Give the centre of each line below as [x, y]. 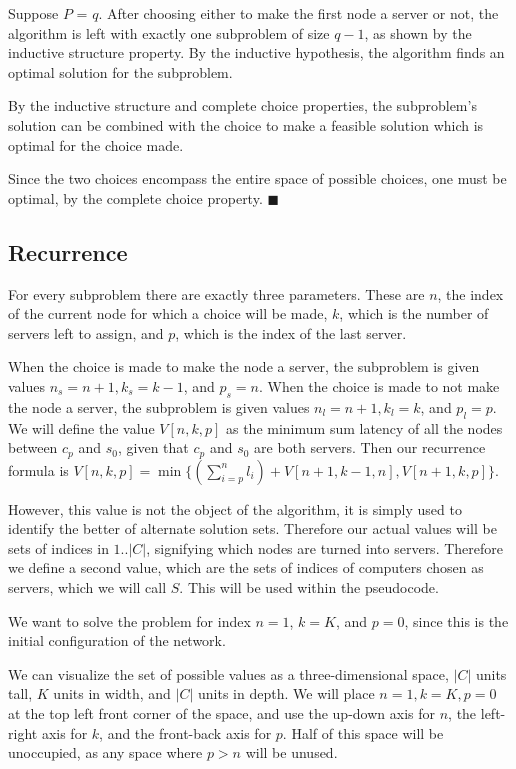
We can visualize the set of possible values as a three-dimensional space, [228, 673]
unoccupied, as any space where [105, 752]
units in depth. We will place [286, 693]
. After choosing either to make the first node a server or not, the [298, 13]
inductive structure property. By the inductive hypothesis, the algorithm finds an [256, 52]
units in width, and [112, 693]
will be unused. [291, 752]
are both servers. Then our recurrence [370, 447]
